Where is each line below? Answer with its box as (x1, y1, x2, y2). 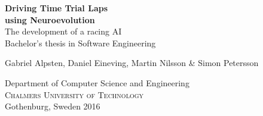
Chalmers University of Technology (5, 88, 144, 101)
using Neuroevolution (5, 13, 95, 26)
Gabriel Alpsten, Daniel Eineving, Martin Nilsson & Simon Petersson (5, 57, 259, 69)
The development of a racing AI (5, 25, 122, 37)
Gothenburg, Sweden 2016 (5, 100, 100, 112)
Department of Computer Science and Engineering (5, 76, 189, 89)
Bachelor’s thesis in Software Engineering (5, 36, 156, 49)
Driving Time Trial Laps (5, 2, 108, 14)
